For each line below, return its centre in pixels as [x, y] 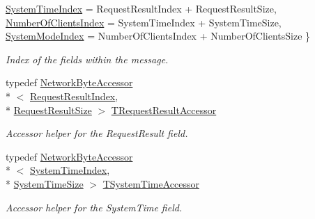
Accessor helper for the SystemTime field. [94, 207]
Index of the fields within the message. [87, 59]
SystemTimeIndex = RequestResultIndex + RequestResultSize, [141, 8]
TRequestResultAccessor [164, 109]
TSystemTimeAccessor [151, 183]
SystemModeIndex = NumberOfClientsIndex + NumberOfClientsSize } [158, 36]
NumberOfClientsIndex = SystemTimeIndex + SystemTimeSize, [144, 22]
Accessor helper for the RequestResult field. [97, 133]
